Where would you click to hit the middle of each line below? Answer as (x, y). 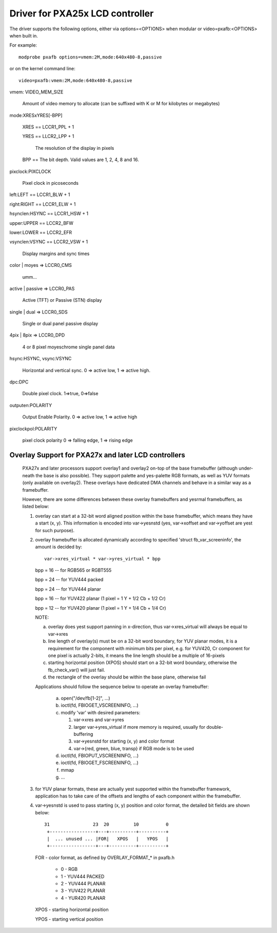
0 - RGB (69, 869)
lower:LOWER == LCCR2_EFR (41, 232)
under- (246, 468)
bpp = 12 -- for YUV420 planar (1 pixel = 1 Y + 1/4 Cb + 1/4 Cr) (101, 608)
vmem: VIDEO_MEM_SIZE (36, 92)
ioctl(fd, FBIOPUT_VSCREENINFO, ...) (100, 756)
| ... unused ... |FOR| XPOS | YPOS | (108, 839)
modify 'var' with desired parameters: (101, 712)
